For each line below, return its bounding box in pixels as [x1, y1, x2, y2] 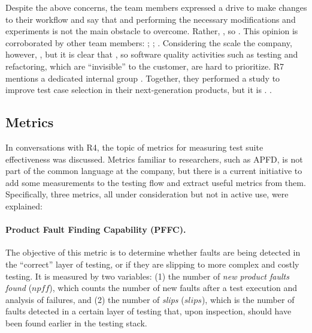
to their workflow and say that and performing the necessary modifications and [5, 13, 296, 25]
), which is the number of [201, 293, 295, 305]
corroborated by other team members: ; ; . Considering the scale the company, [5, 36, 292, 49]
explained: [5, 199, 43, 212]
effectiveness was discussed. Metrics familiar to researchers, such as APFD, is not [5, 152, 303, 165]
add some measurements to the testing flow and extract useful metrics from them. [5, 176, 306, 188]
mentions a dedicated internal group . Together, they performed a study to [5, 71, 280, 84]
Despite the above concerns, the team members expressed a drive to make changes [5, 1, 307, 13]
